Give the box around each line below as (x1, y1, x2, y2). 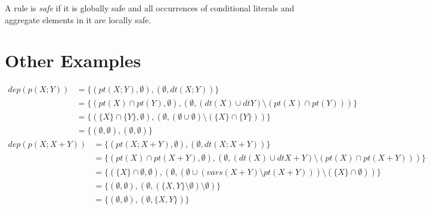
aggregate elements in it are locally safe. (5, 13, 151, 26)
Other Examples (5, 48, 141, 73)
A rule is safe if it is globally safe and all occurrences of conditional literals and (5, 2, 295, 14)
